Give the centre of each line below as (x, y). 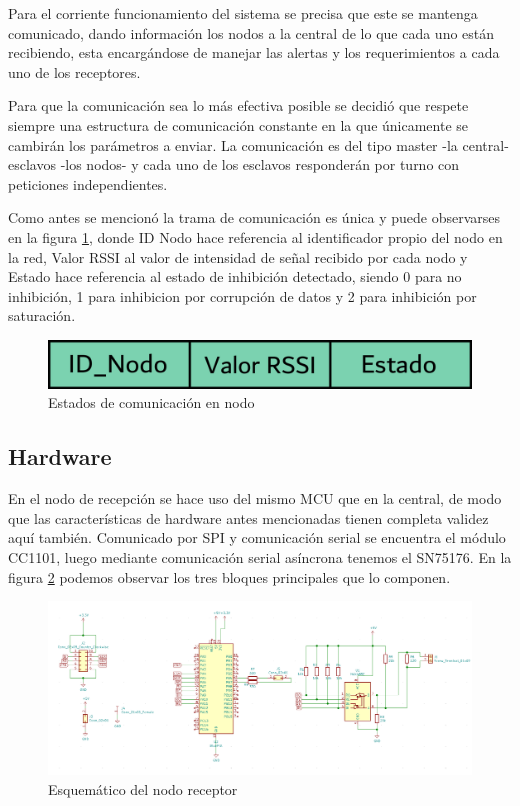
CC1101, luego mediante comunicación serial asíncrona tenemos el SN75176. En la (260, 556)
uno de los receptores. (74, 71)
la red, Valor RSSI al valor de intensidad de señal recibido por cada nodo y (238, 256)
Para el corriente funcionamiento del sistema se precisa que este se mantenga (243, 13)
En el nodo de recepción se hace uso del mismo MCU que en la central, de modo (255, 498)
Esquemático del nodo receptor (143, 789)
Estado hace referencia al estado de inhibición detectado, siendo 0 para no (235, 276)
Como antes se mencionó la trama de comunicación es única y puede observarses (254, 217)
